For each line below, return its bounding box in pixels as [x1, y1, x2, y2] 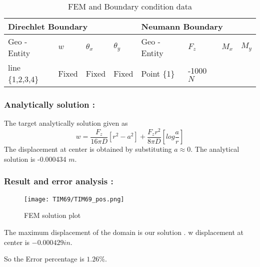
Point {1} [141, 67, 175, 79]
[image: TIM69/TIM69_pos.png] [24, 195, 124, 203]
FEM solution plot [24, 210, 81, 220]
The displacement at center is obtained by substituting [4, 144, 172, 154]
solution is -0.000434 [4, 153, 66, 164]
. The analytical [190, 144, 239, 154]
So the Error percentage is [4, 253, 84, 264]
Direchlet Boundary [8, 21, 88, 32]
